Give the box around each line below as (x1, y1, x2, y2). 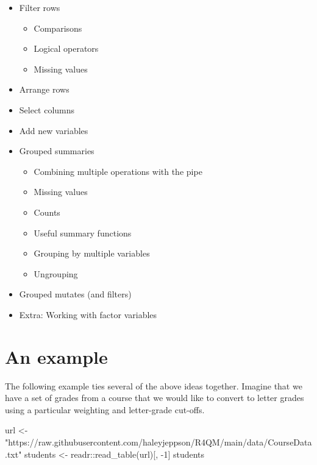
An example (5, 344, 108, 369)
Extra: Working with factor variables (19, 308, 157, 321)
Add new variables (19, 124, 88, 137)
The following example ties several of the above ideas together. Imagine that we (5, 379, 302, 392)
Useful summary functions (34, 226, 132, 239)
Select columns (19, 103, 75, 116)
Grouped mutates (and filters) (19, 288, 132, 300)
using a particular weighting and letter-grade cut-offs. (5, 403, 205, 416)
